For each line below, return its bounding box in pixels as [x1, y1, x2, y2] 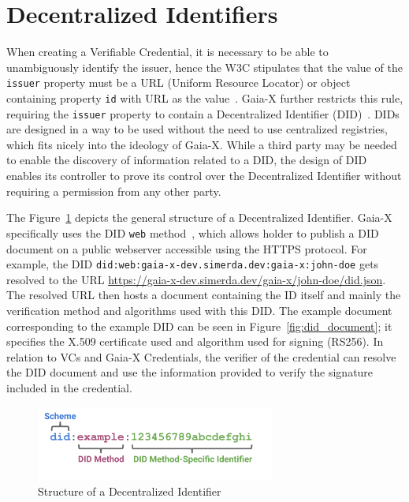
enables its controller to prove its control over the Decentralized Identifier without [6, 167, 402, 184]
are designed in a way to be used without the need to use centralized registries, [6, 121, 388, 137]
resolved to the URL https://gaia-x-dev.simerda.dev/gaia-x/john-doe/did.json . [6, 271, 386, 287]
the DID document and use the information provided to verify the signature [6, 364, 374, 380]
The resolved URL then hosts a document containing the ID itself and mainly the [6, 287, 401, 303]
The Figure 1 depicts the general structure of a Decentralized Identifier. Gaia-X [6, 209, 392, 226]
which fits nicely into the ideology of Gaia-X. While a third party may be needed [6, 136, 397, 152]
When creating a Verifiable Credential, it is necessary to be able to [6, 43, 329, 60]
